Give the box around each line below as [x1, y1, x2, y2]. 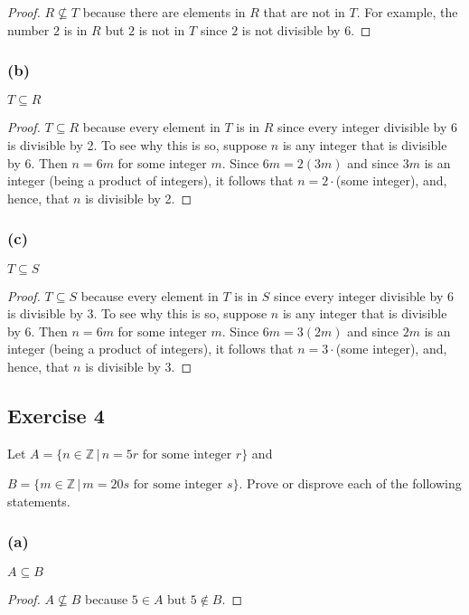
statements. [7, 491, 70, 510]
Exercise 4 [7, 401, 105, 429]
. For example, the [356, 3, 458, 21]
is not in [138, 20, 185, 39]
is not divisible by [241, 20, 341, 39]
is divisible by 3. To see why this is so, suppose [7, 304, 267, 323]
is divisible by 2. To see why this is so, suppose [7, 136, 267, 154]
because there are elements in [82, 3, 246, 21]
